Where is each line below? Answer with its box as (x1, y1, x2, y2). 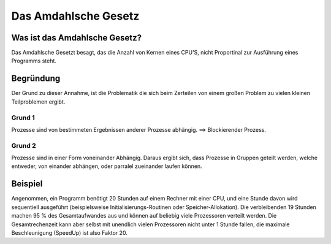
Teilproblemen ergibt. (11, 98, 66, 105)
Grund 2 (11, 141, 36, 150)
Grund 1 (11, 113, 35, 122)
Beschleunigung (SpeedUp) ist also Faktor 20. (11, 229, 128, 236)
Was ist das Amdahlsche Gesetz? (11, 32, 142, 43)
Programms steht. (11, 57, 56, 64)
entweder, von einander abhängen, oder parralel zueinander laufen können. (11, 162, 202, 170)
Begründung (11, 74, 61, 84)
